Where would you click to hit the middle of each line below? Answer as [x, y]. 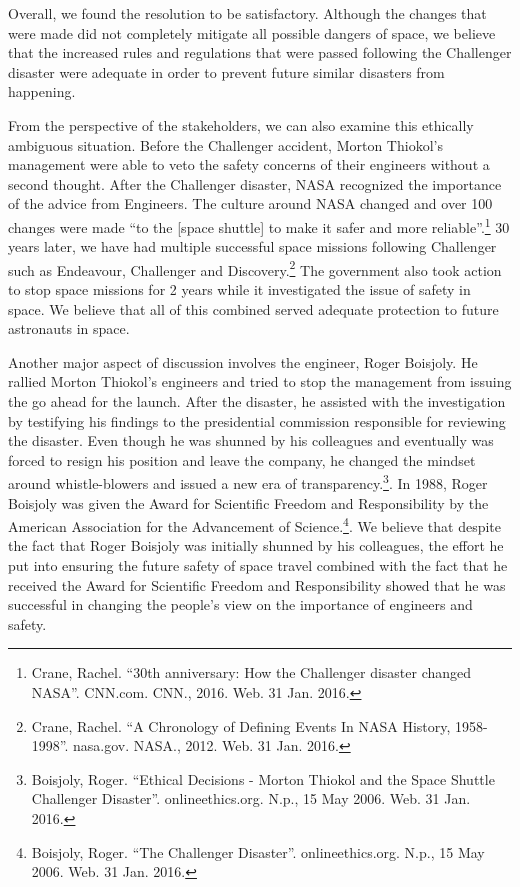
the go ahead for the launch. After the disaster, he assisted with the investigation [257, 401]
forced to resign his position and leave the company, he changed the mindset [242, 459]
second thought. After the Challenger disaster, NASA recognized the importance [255, 183]
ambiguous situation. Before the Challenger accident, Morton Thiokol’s [225, 144]
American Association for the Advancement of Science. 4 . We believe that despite [255, 524]
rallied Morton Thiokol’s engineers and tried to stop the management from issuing [260, 381]
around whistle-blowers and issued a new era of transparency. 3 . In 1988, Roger [248, 482]
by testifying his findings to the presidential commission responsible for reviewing [257, 420]
